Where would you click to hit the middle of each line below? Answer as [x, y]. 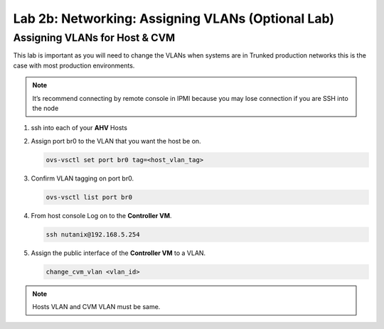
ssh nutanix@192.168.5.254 [93, 234]
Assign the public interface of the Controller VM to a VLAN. [118, 253]
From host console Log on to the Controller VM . [101, 215]
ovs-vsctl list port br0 [89, 197]
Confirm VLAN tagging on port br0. [82, 178]
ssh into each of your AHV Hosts [79, 128]
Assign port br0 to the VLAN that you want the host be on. [116, 141]
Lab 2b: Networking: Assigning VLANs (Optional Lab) [174, 18]
